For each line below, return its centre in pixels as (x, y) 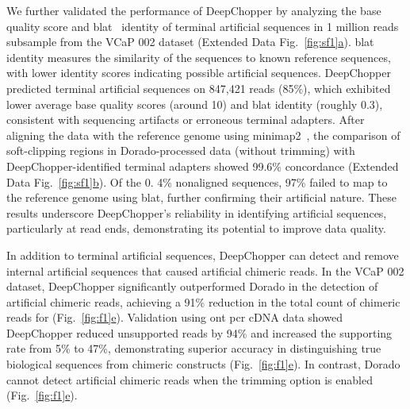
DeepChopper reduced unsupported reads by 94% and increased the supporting (199, 332)
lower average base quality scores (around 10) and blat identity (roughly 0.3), (195, 104)
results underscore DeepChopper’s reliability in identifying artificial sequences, (197, 212)
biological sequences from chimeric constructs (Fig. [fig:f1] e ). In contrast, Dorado (203, 364)
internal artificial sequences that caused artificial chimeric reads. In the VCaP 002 (205, 270)
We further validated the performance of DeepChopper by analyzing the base (194, 10)
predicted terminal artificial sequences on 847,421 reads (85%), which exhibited (199, 88)
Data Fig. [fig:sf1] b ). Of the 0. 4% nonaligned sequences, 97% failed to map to (197, 181)
